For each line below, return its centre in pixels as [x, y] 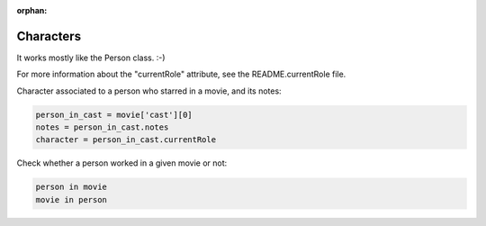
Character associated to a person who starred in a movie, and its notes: [149, 91]
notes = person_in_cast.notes [102, 127]
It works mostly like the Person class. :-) [91, 58]
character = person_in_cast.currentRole [126, 140]
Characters [49, 36]
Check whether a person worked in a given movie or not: [122, 163]
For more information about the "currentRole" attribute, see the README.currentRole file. [181, 74]
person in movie [72, 187]
